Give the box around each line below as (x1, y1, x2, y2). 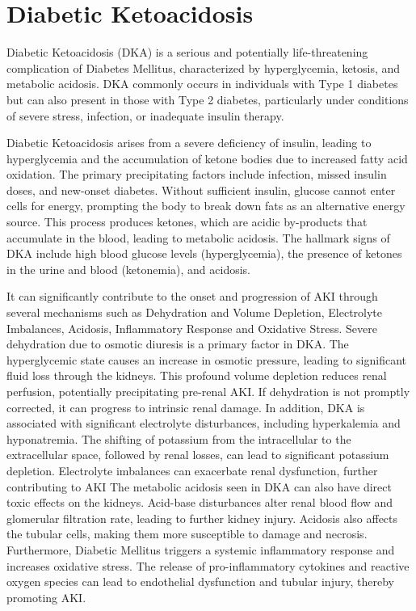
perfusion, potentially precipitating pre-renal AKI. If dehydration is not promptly (6, 383, 410, 399)
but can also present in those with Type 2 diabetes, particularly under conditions (6, 91, 409, 107)
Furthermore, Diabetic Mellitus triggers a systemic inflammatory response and (6, 541, 395, 558)
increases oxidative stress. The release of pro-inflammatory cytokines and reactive (6, 557, 410, 574)
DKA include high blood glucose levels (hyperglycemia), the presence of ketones (6, 245, 402, 262)
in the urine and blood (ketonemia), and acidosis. (6, 260, 251, 277)
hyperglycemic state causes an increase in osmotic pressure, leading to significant (6, 351, 406, 368)
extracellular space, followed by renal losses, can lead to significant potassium (6, 446, 389, 463)
